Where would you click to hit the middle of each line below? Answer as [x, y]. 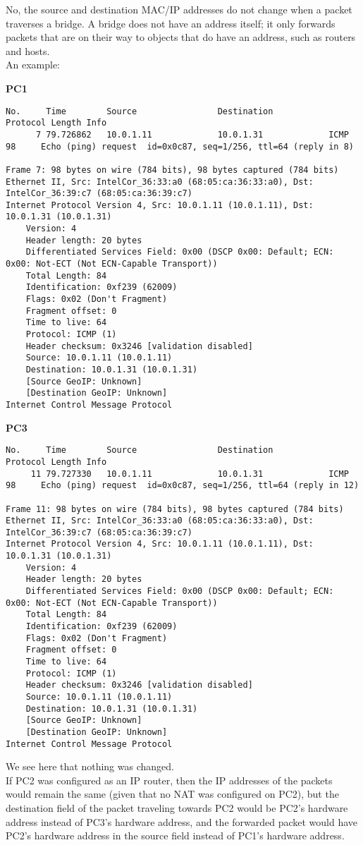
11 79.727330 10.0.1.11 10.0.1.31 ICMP [190, 474]
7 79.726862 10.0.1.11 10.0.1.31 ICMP [192, 134]
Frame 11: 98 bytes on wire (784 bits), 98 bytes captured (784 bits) [175, 509]
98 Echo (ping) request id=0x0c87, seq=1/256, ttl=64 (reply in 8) [180, 146]
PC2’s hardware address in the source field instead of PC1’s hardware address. [175, 835]
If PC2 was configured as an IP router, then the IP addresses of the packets [169, 780]
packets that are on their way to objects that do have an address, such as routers [181, 37]
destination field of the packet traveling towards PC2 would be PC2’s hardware [177, 808]
